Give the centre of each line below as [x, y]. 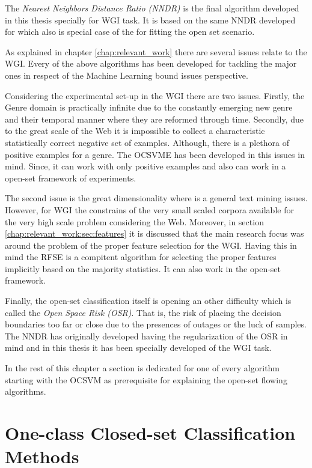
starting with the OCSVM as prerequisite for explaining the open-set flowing [146, 379]
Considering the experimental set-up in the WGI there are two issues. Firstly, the [155, 95]
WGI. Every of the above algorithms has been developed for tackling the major [151, 63]
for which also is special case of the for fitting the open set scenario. [130, 32]
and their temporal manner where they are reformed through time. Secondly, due [154, 119]
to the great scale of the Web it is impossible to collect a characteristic [135, 131]
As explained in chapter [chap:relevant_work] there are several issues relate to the [156, 51]
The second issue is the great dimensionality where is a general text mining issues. [156, 198]
